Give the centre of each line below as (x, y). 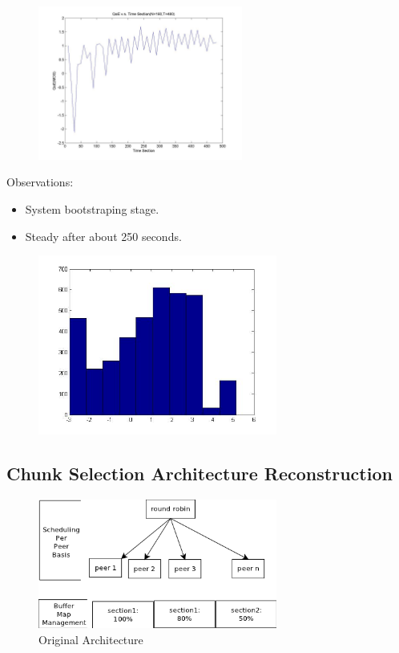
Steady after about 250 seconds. (103, 236)
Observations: (40, 182)
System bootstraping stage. (92, 208)
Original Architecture (91, 639)
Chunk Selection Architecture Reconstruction (199, 473)
